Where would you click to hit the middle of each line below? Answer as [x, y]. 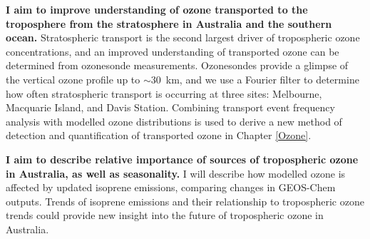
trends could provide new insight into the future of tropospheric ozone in [165, 215]
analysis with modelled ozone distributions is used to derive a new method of [174, 121]
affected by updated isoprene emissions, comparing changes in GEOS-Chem [171, 187]
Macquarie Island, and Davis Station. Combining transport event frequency [170, 107]
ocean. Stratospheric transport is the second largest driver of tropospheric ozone [183, 37]
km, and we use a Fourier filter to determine [262, 79]
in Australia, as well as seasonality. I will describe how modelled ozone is [176, 173]
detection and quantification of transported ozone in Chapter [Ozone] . [159, 135]
